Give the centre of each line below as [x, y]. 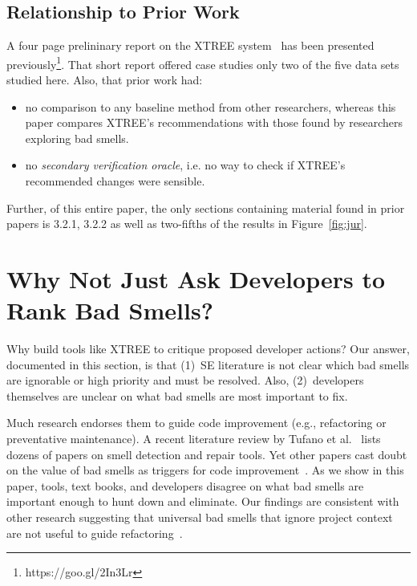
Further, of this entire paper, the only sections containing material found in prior [206, 208]
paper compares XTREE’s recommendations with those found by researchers [214, 122]
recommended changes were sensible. [115, 181]
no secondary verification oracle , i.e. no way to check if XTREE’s [185, 165]
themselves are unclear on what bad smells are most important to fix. [177, 395]
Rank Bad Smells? [110, 310]
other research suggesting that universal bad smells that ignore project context [200, 517]
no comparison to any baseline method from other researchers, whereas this [211, 106]
